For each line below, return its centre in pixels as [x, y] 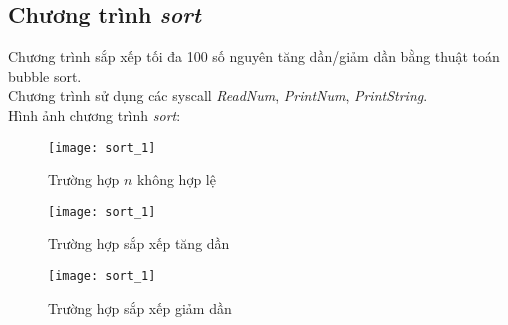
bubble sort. [45, 75]
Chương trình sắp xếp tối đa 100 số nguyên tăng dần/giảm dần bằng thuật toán [254, 56]
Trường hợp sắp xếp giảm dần [140, 307]
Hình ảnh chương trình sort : [94, 114]
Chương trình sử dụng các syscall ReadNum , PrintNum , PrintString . [218, 95]
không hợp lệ [176, 179]
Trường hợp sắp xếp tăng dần [139, 243]
